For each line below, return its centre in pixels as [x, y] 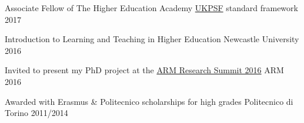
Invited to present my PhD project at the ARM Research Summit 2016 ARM [144, 70]
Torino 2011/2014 [36, 113]
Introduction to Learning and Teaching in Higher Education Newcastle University [152, 39]
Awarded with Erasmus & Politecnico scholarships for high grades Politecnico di [149, 101]
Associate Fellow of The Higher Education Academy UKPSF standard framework [151, 8]
